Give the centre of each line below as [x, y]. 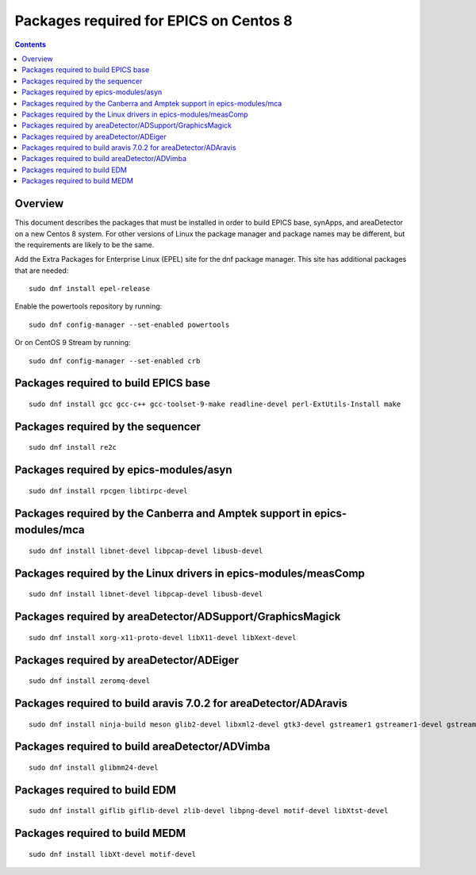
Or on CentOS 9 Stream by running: [73, 343]
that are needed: [42, 271]
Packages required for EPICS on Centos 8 [154, 21]
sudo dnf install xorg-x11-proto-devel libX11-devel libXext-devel [163, 637]
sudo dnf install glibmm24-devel [94, 767]
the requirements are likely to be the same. [84, 244]
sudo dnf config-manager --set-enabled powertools [129, 324]
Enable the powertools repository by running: [88, 306]
